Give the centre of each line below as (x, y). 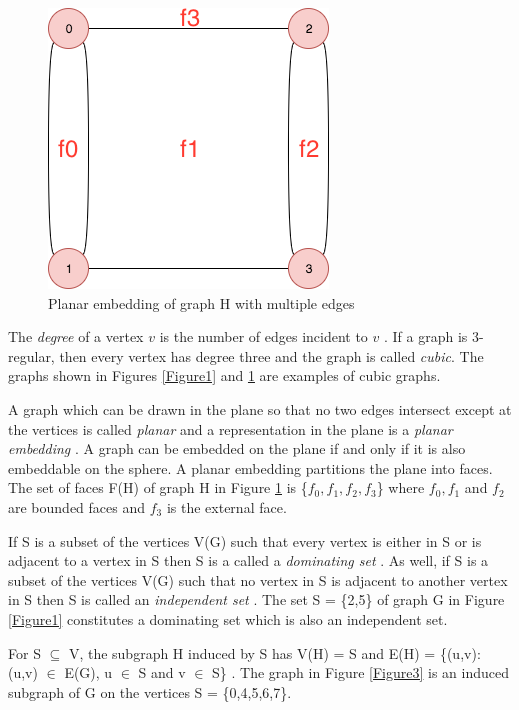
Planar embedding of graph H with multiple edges (201, 302)
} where (400, 487)
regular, (31, 355)
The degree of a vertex (76, 336)
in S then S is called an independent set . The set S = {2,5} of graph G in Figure (256, 599)
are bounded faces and (77, 506)
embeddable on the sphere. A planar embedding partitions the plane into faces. (250, 467)
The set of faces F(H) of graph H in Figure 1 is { (158, 487)
